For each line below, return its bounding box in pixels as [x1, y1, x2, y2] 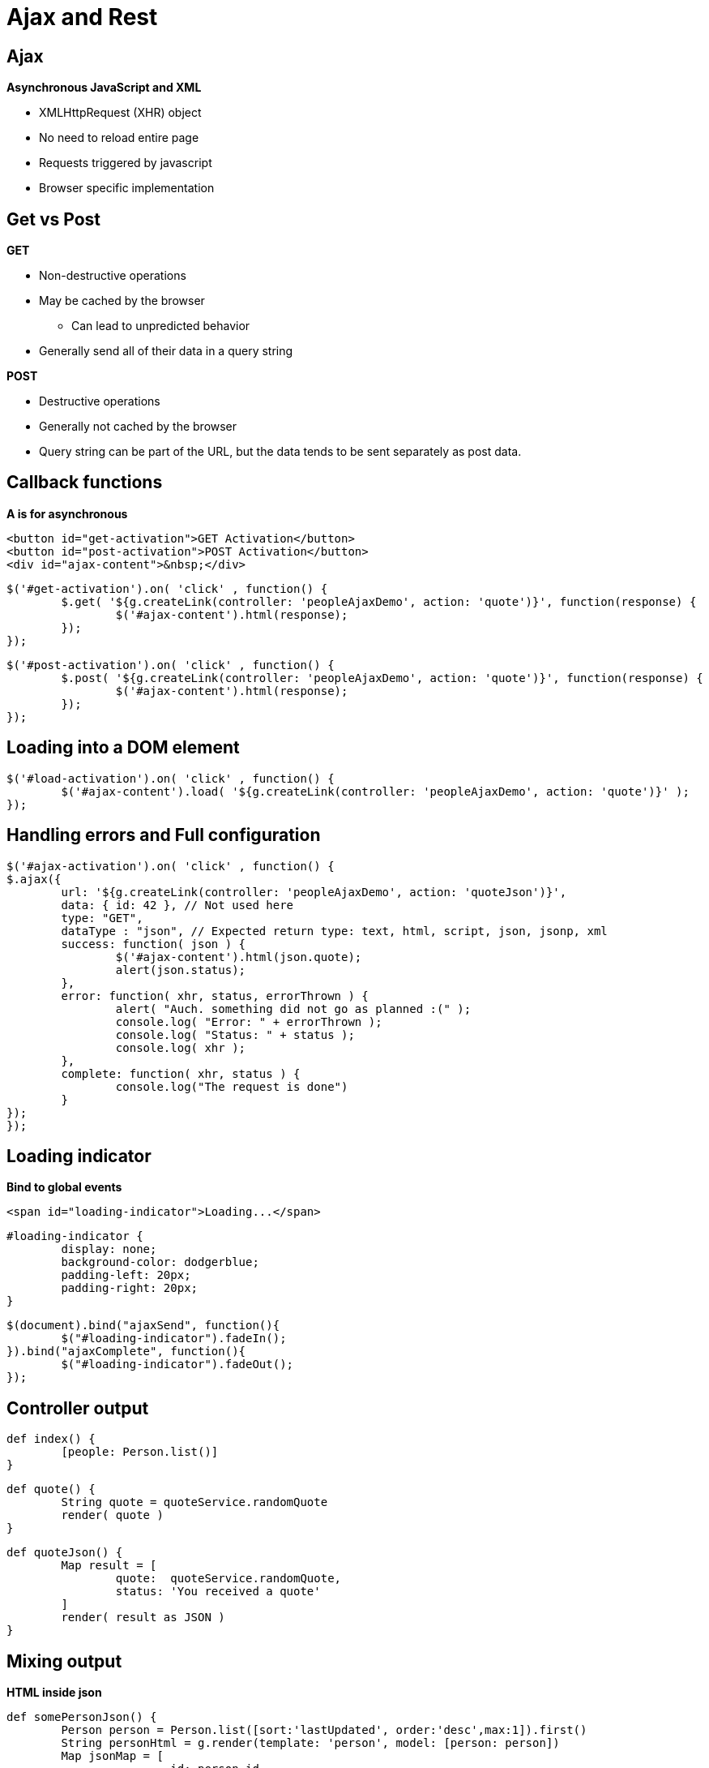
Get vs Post [6, 208, 101, 230]
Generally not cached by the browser [39, 419, 237, 434]
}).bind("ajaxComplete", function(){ [6, 1345, 246, 1358]
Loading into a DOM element [6, 737, 240, 758]
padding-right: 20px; [61, 1281, 199, 1295]
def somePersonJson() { [6, 1710, 157, 1724]
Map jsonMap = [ [61, 1749, 164, 1763]
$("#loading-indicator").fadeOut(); [61, 1358, 294, 1371]
